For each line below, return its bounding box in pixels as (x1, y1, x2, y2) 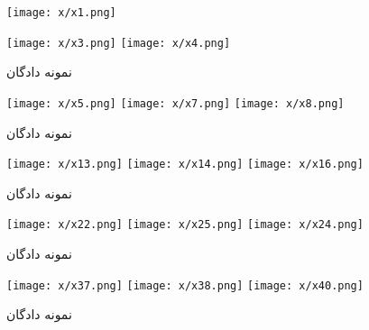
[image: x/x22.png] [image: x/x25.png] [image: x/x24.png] (6, 218, 364, 232)
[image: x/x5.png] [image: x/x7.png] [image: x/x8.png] (6, 96, 345, 110)
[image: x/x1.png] (6, 6, 116, 19)
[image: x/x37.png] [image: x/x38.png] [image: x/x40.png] (6, 279, 364, 292)
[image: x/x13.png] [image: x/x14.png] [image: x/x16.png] (6, 158, 364, 171)
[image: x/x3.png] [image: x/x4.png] (6, 36, 231, 50)
